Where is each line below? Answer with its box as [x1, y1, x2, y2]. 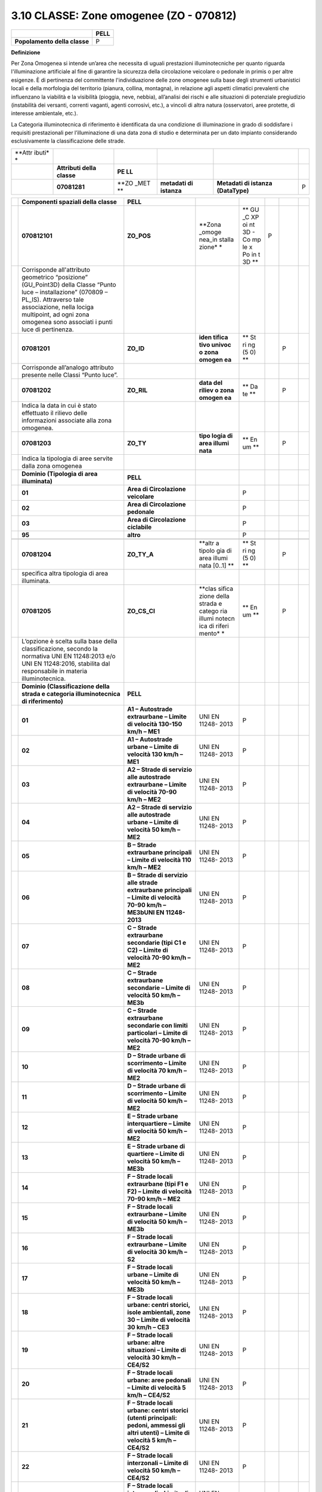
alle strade [127, 878, 158, 886]
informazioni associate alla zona [21, 416, 112, 424]
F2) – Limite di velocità [127, 1187, 192, 1195]
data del [199, 378, 223, 387]
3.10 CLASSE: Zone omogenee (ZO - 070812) [11, 9, 237, 22]
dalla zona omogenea [21, 461, 82, 470]
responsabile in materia [21, 667, 88, 675]
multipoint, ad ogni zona [21, 310, 89, 319]
